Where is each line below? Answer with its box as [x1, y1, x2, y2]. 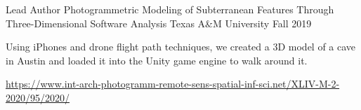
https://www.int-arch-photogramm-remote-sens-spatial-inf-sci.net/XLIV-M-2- [6, 76, 340, 91]
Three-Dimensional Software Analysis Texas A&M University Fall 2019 [6, 15, 312, 30]
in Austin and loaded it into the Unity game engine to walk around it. [6, 53, 308, 67]
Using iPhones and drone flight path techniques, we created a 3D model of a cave [6, 39, 356, 54]
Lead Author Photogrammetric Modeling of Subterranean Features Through [6, 2, 334, 16]
